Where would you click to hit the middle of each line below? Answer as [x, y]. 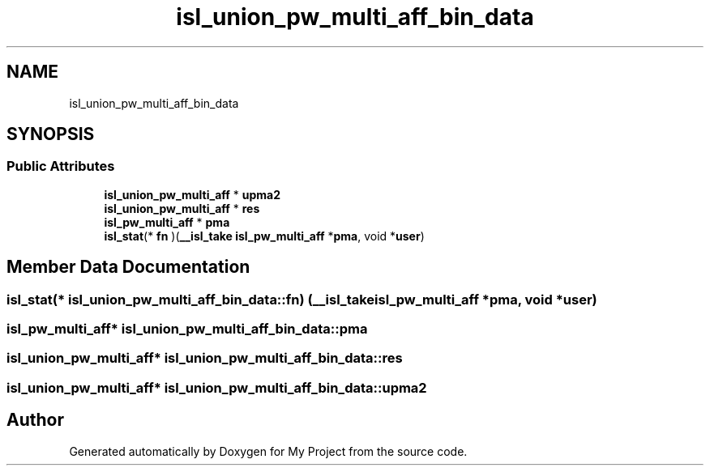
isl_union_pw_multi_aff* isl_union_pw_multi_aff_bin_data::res [205, 358]
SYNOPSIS [51, 134]
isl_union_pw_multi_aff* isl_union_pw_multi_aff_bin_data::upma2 [217, 387]
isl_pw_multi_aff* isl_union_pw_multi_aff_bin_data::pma [187, 329]
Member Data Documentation [128, 267]
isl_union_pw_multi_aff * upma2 [192, 194]
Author [35, 420]
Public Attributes [61, 166]
